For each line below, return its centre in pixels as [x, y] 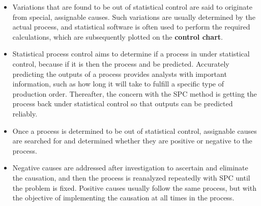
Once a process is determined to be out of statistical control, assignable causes [135, 130]
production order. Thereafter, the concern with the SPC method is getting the [135, 93]
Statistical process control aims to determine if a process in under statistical [131, 54]
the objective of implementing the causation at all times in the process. [123, 198]
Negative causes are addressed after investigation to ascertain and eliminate [130, 168]
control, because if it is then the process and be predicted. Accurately [121, 63]
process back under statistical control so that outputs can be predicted [123, 104]
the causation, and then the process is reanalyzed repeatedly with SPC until [131, 177]
